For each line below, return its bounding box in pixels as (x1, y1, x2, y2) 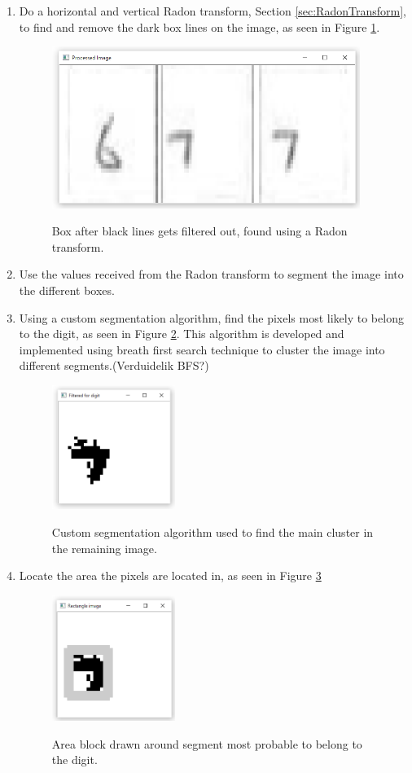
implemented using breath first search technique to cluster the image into (19, 340, 385, 358)
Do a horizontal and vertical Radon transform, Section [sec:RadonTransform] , (19, 2, 406, 19)
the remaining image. (51, 539, 157, 556)
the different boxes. (19, 281, 115, 298)
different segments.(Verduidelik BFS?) (19, 357, 209, 374)
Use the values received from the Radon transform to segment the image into (19, 266, 404, 283)
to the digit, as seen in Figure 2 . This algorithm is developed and (19, 325, 344, 342)
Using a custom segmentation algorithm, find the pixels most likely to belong (19, 309, 404, 326)
